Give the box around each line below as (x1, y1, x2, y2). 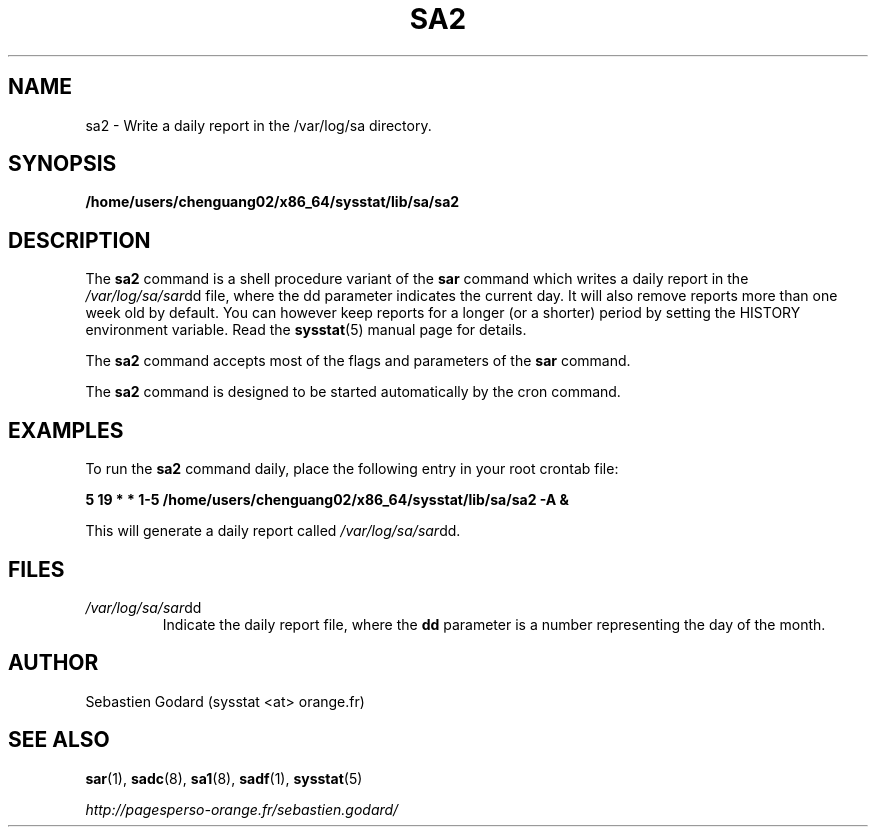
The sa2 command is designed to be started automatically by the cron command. (85, 383, 621, 401)
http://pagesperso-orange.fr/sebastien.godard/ (85, 800, 399, 818)
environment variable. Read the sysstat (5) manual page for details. (85, 321, 527, 339)
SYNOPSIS (8, 151, 117, 177)
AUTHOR (8, 650, 99, 676)
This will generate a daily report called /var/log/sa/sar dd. (85, 522, 461, 540)
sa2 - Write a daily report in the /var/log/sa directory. (85, 116, 432, 134)
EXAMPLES (8, 417, 124, 443)
